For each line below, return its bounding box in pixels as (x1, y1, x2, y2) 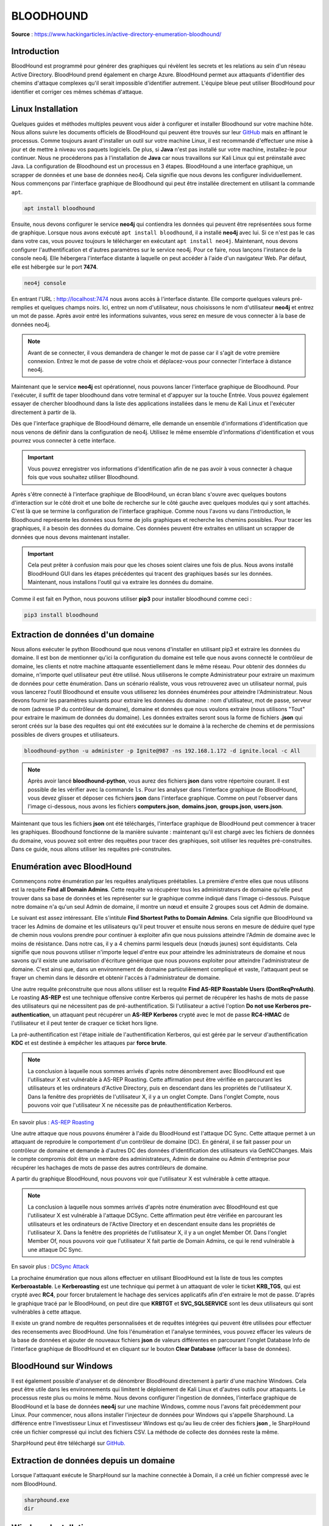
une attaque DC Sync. (27, 1246, 83, 1253)
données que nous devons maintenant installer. (11, 533, 130, 540)
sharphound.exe (24, 1496, 69, 1503)
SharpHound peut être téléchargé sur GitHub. (11, 1439, 126, 1447)
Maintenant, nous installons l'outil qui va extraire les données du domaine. (27, 579, 214, 586)
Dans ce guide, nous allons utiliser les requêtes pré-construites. (11, 845, 172, 853)
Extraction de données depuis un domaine (11, 1456, 175, 1466)
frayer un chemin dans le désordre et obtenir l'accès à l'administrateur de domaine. (11, 974, 221, 982)
